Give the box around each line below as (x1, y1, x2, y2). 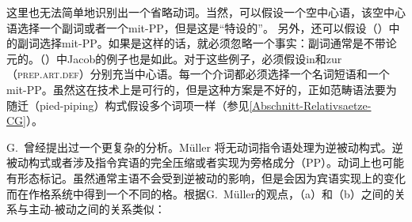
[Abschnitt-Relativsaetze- (249, 96, 372, 113)
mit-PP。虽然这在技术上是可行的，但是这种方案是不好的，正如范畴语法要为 (6, 81, 397, 97)
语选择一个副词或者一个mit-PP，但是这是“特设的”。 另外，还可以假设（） (6, 19, 389, 36)
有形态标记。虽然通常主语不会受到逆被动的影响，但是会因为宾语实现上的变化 (6, 169, 406, 186)
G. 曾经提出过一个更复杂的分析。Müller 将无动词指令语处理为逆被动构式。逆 (6, 138, 403, 155)
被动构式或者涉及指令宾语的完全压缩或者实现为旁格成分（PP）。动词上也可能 (6, 154, 405, 171)
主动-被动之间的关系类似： (28, 201, 166, 217)
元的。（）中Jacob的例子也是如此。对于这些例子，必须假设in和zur (6, 50, 342, 66)
